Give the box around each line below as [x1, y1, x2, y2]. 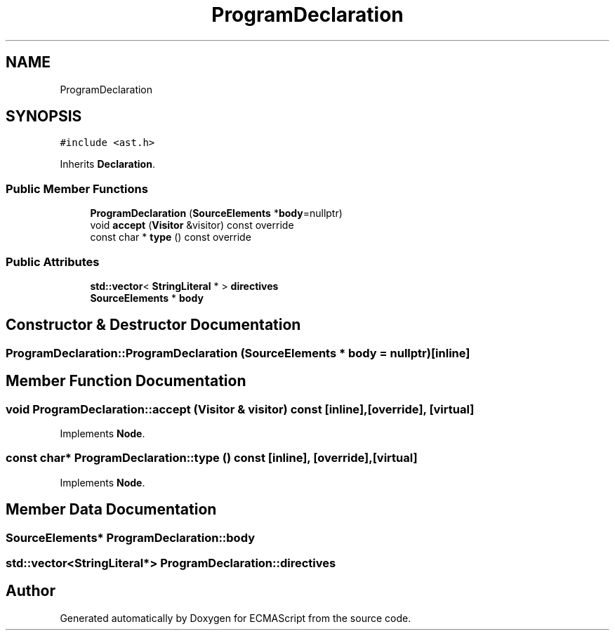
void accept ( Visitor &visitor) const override [90, 219, 294, 232]
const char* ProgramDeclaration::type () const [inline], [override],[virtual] [6, 451, 418, 465]
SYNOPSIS [6, 107, 82, 126]
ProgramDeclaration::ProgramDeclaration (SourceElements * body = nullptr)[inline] [6, 345, 470, 360]
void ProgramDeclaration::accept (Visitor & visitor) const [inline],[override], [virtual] [6, 402, 475, 416]
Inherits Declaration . [60, 158, 155, 171]
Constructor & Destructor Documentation [6, 316, 301, 334]
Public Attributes [6, 254, 100, 269]
